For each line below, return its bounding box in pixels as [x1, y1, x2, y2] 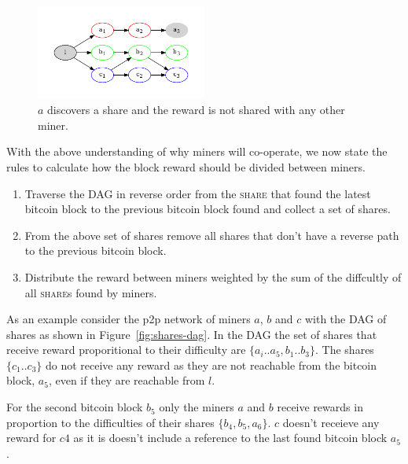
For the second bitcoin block [6, 399, 143, 415]
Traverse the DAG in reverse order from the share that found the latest [24, 185, 371, 201]
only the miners [159, 399, 234, 415]
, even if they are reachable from [48, 372, 205, 389]
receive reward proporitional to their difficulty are [6, 341, 246, 358]
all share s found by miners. [24, 284, 157, 300]
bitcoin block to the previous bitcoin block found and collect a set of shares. [24, 201, 391, 217]
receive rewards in [277, 399, 363, 415]
